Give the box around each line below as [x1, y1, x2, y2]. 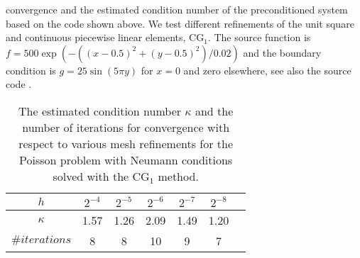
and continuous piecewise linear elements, [6, 30, 186, 45]
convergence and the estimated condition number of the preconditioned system [6, 2, 348, 16]
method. [158, 167, 199, 184]
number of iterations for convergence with [22, 118, 230, 135]
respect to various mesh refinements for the [18, 135, 234, 152]
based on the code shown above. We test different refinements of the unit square [6, 16, 354, 30]
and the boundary [243, 45, 322, 60]
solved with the [53, 167, 129, 184]
